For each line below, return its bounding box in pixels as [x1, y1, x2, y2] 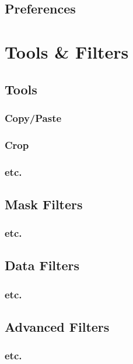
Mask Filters [5, 195, 83, 213]
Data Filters [5, 256, 79, 274]
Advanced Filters [5, 318, 110, 336]
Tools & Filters [5, 39, 129, 63]
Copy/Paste [5, 110, 62, 125]
